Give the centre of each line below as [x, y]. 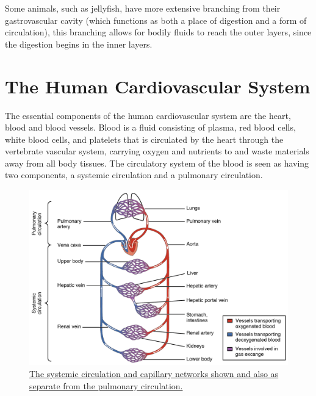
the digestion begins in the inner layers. [79, 44]
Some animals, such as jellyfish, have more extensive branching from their [143, 8]
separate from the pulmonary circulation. [106, 385]
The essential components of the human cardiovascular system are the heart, [148, 115]
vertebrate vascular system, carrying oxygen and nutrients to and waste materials [157, 151]
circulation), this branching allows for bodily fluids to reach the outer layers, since [158, 32]
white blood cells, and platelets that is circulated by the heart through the [144, 139]
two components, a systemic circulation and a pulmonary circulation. [134, 175]
